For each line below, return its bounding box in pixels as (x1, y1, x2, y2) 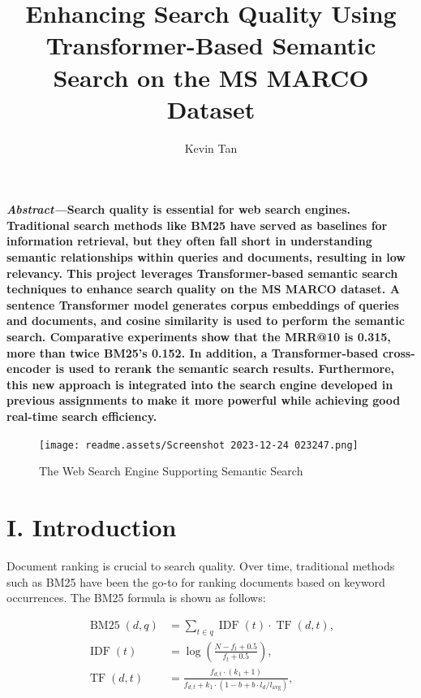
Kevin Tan (184, 139, 238, 156)
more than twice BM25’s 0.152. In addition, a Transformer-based (6, 344, 379, 361)
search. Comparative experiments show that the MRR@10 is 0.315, (6, 328, 391, 345)
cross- (382, 344, 415, 361)
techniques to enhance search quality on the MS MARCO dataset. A (6, 280, 400, 297)
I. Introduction (6, 510, 177, 544)
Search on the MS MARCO (53, 60, 369, 93)
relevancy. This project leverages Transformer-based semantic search (6, 264, 398, 281)
